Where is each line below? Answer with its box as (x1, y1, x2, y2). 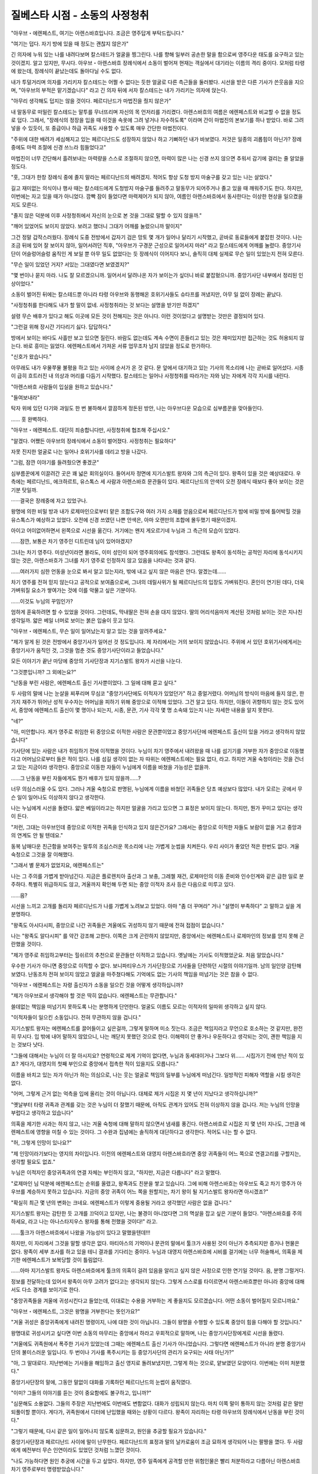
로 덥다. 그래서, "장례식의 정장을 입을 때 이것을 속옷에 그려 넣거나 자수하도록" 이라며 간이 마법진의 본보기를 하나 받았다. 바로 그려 (11, 117, 304, 124)
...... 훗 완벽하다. (11, 416, 48, 423)
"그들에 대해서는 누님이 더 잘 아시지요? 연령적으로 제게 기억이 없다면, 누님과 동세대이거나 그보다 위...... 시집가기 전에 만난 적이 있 (11, 1052, 304, 1059)
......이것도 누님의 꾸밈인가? (11, 597, 74, 604)
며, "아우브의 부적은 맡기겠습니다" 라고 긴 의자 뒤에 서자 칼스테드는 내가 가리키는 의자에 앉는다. (11, 86, 228, 94)
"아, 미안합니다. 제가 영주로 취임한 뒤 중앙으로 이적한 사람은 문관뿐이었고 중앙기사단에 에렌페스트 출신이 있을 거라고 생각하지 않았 (11, 728, 306, 735)
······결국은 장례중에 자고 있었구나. (11, 497, 88, 504)
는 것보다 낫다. (11, 1041, 44, 1048)
